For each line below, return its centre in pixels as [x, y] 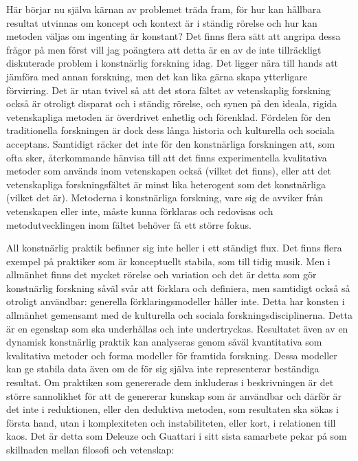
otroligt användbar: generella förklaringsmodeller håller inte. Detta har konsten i [176, 301]
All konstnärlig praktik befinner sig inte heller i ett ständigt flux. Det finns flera [174, 248]
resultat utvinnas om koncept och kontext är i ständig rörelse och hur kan [162, 22]
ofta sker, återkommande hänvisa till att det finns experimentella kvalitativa [167, 157]
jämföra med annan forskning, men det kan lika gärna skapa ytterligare [157, 76]
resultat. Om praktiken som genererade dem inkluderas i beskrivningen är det [170, 382]
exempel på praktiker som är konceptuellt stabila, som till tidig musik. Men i [168, 261]
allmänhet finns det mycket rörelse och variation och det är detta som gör [161, 274]
